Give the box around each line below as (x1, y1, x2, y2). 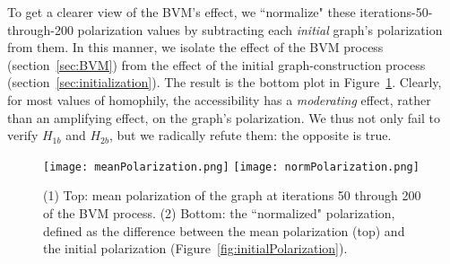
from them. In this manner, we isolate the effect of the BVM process (7, 38, 384, 57)
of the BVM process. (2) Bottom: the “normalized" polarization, (43, 204, 395, 222)
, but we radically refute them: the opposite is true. (108, 126, 392, 145)
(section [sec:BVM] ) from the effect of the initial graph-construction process (7, 55, 426, 74)
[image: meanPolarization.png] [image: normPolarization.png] (43, 160, 420, 173)
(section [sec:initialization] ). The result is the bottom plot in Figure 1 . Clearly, (7, 73, 442, 92)
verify (7, 126, 39, 145)
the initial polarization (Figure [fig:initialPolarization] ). (43, 239, 348, 258)
